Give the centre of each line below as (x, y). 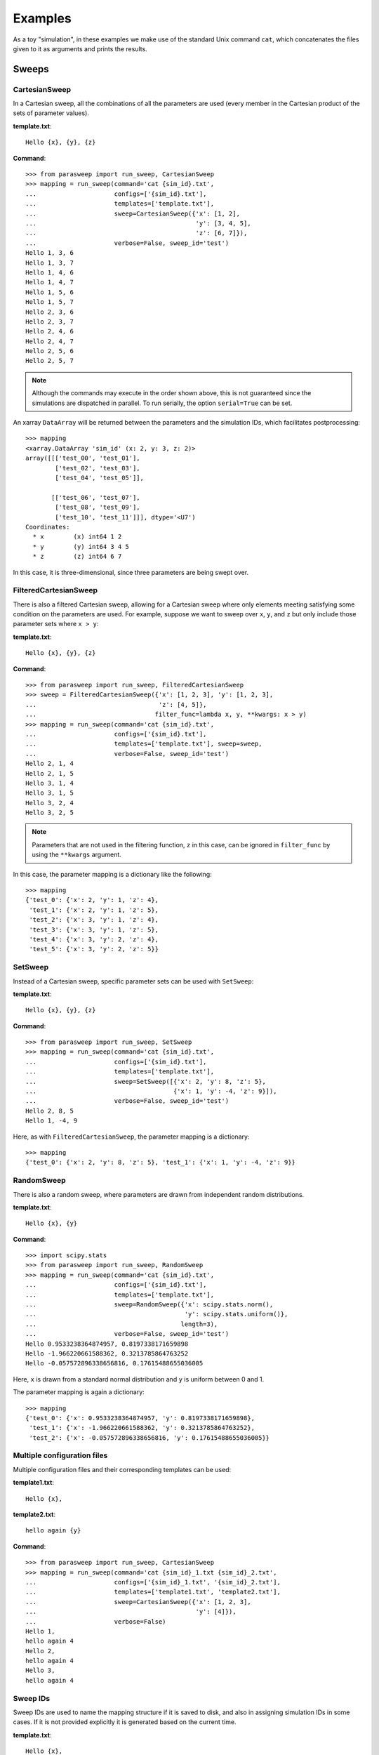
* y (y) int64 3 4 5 (81, 547)
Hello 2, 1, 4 (49, 764)
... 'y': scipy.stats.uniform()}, (157, 1314)
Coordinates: (48, 527)
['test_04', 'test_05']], (99, 478)
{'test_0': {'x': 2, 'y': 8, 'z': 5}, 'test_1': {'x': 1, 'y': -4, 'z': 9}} (161, 1163)
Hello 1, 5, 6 (49, 292)
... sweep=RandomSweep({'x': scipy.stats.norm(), (149, 1305)
